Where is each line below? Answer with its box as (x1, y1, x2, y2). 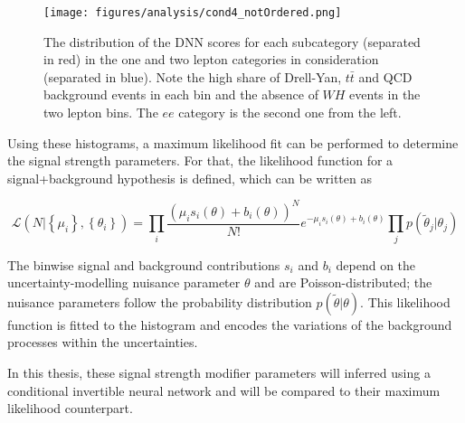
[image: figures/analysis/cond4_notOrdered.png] (43, 6, 342, 19)
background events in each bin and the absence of (43, 85, 318, 104)
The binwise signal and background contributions (7, 255, 280, 274)
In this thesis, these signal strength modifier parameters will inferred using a (7, 363, 431, 382)
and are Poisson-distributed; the (254, 273, 432, 292)
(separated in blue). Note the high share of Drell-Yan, (43, 67, 342, 86)
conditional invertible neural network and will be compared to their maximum (7, 381, 441, 399)
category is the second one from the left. (178, 103, 402, 122)
